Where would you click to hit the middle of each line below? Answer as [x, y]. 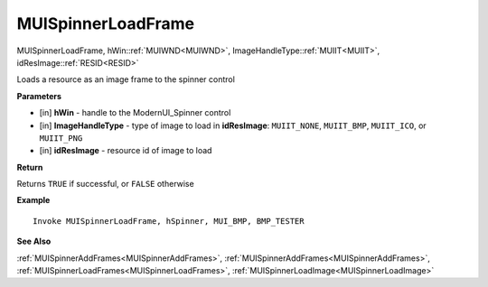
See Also [34, 241]
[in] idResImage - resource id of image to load [126, 151]
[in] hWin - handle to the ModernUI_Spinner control [135, 113]
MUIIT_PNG [61, 138]
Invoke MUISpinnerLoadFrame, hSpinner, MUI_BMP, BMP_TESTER [169, 221]
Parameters [39, 96]
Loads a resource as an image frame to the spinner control [126, 79]
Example [33, 200]
